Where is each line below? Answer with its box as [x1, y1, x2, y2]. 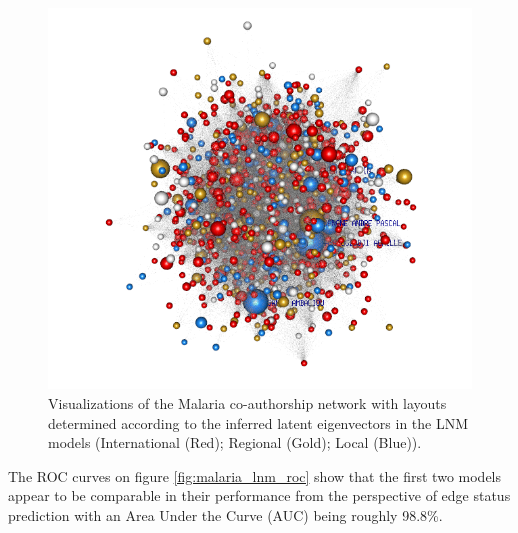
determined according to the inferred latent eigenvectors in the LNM [48, 412, 469, 433]
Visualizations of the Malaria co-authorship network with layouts [48, 392, 447, 413]
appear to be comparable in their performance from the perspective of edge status [8, 485, 511, 506]
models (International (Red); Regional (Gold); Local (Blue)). [48, 432, 422, 453]
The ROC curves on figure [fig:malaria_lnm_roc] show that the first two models [8, 465, 502, 486]
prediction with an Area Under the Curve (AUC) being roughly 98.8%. [8, 504, 443, 525]
